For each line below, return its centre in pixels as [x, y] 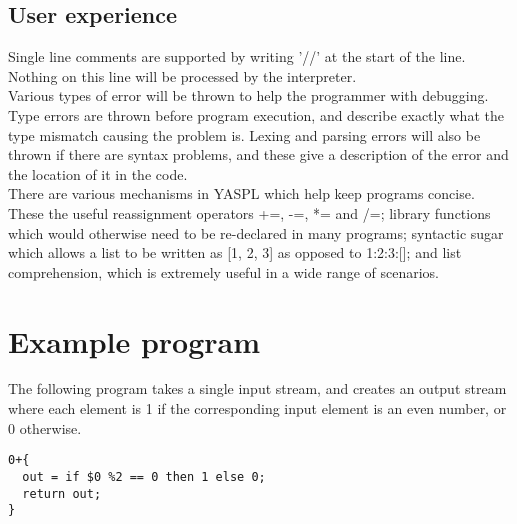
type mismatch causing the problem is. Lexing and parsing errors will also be [244, 134]
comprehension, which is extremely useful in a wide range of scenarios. [224, 271]
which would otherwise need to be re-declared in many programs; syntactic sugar [256, 232]
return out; [62, 493]
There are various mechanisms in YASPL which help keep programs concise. [241, 193]
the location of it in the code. [98, 173]
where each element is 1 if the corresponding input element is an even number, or [257, 408]
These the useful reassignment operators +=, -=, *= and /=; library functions [249, 212]
